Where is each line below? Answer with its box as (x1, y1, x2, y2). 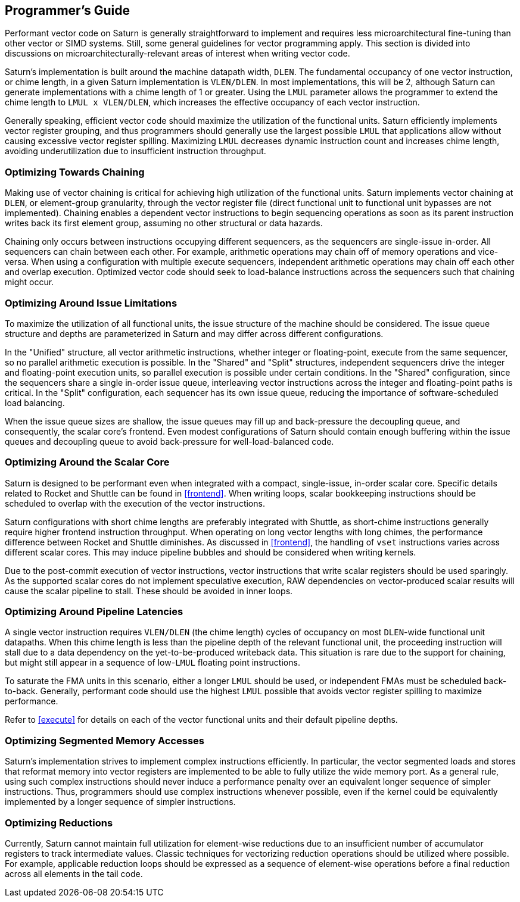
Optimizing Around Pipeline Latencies (5, 606, 183, 618)
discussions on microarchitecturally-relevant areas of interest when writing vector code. (5, 48, 350, 59)
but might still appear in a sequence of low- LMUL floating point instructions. (5, 657, 300, 668)
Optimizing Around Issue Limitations (5, 296, 178, 309)
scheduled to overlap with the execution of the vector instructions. (5, 498, 265, 508)
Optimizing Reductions (5, 816, 113, 829)
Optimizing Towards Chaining (5, 166, 145, 178)
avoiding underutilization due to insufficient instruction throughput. (5, 146, 266, 157)
